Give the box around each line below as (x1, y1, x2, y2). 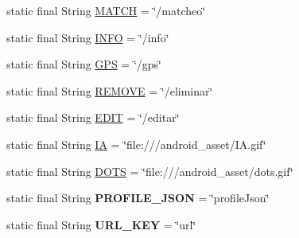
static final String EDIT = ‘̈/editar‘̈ (6, 109, 180, 126)
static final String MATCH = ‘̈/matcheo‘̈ (6, 2, 206, 18)
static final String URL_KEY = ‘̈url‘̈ (6, 216, 196, 232)
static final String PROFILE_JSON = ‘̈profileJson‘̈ (6, 189, 270, 206)
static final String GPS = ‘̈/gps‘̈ (6, 56, 161, 72)
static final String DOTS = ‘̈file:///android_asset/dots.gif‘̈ (6, 162, 293, 179)
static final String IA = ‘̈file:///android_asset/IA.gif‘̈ (6, 135, 266, 152)
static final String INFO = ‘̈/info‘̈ (6, 29, 169, 45)
